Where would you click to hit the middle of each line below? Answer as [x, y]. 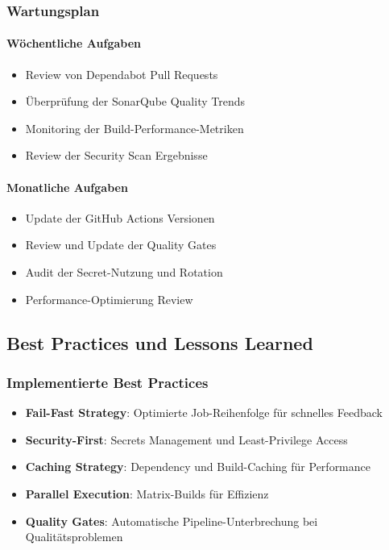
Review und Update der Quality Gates [121, 245]
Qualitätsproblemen [74, 537]
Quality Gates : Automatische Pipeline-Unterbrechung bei [172, 521]
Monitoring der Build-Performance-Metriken [134, 128]
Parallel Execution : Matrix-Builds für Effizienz [147, 493]
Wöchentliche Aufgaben [74, 43]
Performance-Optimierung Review [109, 299]
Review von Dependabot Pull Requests [122, 74]
